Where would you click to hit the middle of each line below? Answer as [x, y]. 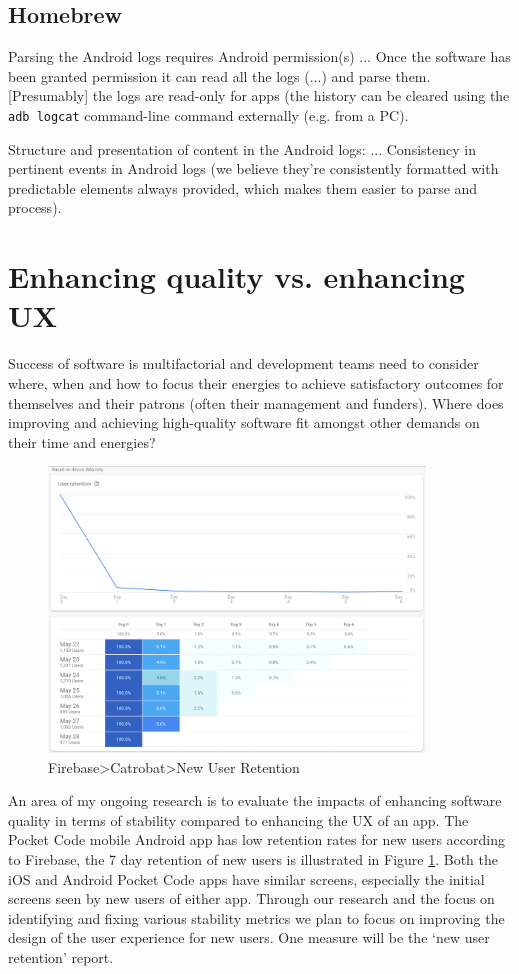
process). [35, 207]
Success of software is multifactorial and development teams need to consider [243, 363]
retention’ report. [61, 957]
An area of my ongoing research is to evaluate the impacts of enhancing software [255, 800]
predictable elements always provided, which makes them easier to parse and [243, 187]
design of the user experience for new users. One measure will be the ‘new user [249, 937]
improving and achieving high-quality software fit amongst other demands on [244, 422]
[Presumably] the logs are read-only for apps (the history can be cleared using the [259, 95]
